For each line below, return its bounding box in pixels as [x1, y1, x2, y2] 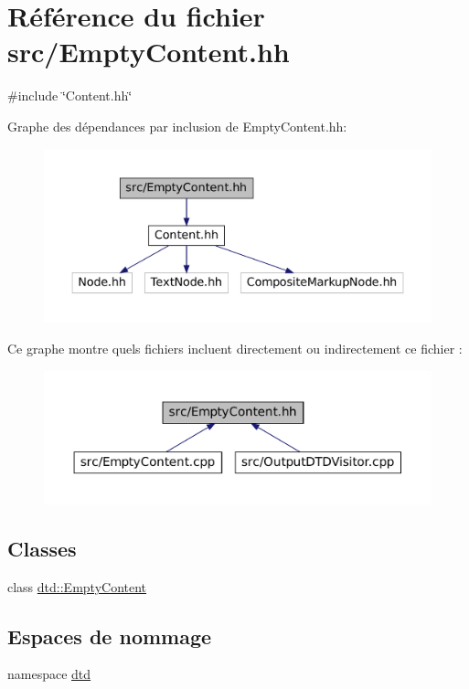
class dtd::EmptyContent [7, 577, 147, 596]
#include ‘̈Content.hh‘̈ [7, 86, 133, 105]
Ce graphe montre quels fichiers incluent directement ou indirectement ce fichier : [7, 338, 463, 357]
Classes [7, 534, 77, 562]
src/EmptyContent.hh [7, 33, 290, 70]
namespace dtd [7, 664, 91, 684]
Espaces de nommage [7, 621, 212, 650]
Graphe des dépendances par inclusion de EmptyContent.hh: [7, 116, 347, 135]
